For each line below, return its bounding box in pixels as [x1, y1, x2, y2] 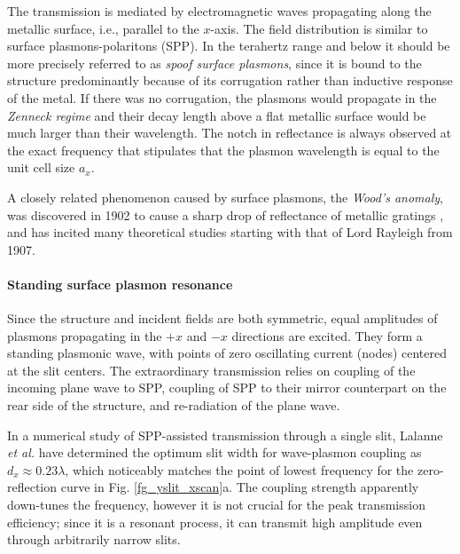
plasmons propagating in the [7, 326, 162, 344]
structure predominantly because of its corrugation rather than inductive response [7, 71, 453, 90]
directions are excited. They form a [231, 326, 423, 344]
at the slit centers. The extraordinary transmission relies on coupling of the [7, 360, 416, 379]
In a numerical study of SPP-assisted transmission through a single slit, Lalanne [7, 425, 443, 444]
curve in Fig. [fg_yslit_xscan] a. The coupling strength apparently [60, 478, 419, 496]
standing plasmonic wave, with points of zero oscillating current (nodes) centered [7, 344, 447, 362]
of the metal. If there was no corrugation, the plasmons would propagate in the [7, 88, 437, 107]
